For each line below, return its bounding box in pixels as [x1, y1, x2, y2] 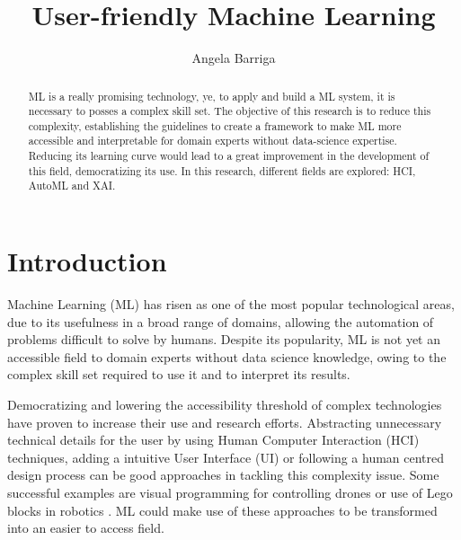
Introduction [7, 243, 167, 279]
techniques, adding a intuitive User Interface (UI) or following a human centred [7, 447, 445, 466]
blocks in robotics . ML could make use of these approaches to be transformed [7, 500, 438, 519]
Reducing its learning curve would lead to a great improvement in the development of [28, 148, 430, 164]
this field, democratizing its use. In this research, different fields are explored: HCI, [28, 163, 416, 178]
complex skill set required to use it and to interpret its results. [7, 365, 350, 384]
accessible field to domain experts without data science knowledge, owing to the [7, 347, 447, 366]
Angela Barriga [191, 49, 276, 67]
